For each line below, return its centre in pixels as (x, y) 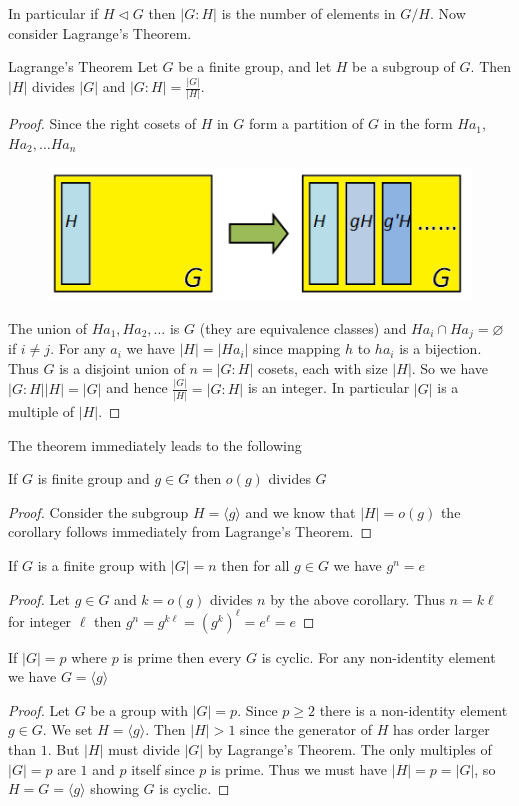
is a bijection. (440, 348)
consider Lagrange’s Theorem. (100, 32)
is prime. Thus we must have (299, 768)
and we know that (300, 511)
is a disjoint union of (122, 367)
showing (114, 788)
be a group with (139, 709)
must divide (144, 749)
